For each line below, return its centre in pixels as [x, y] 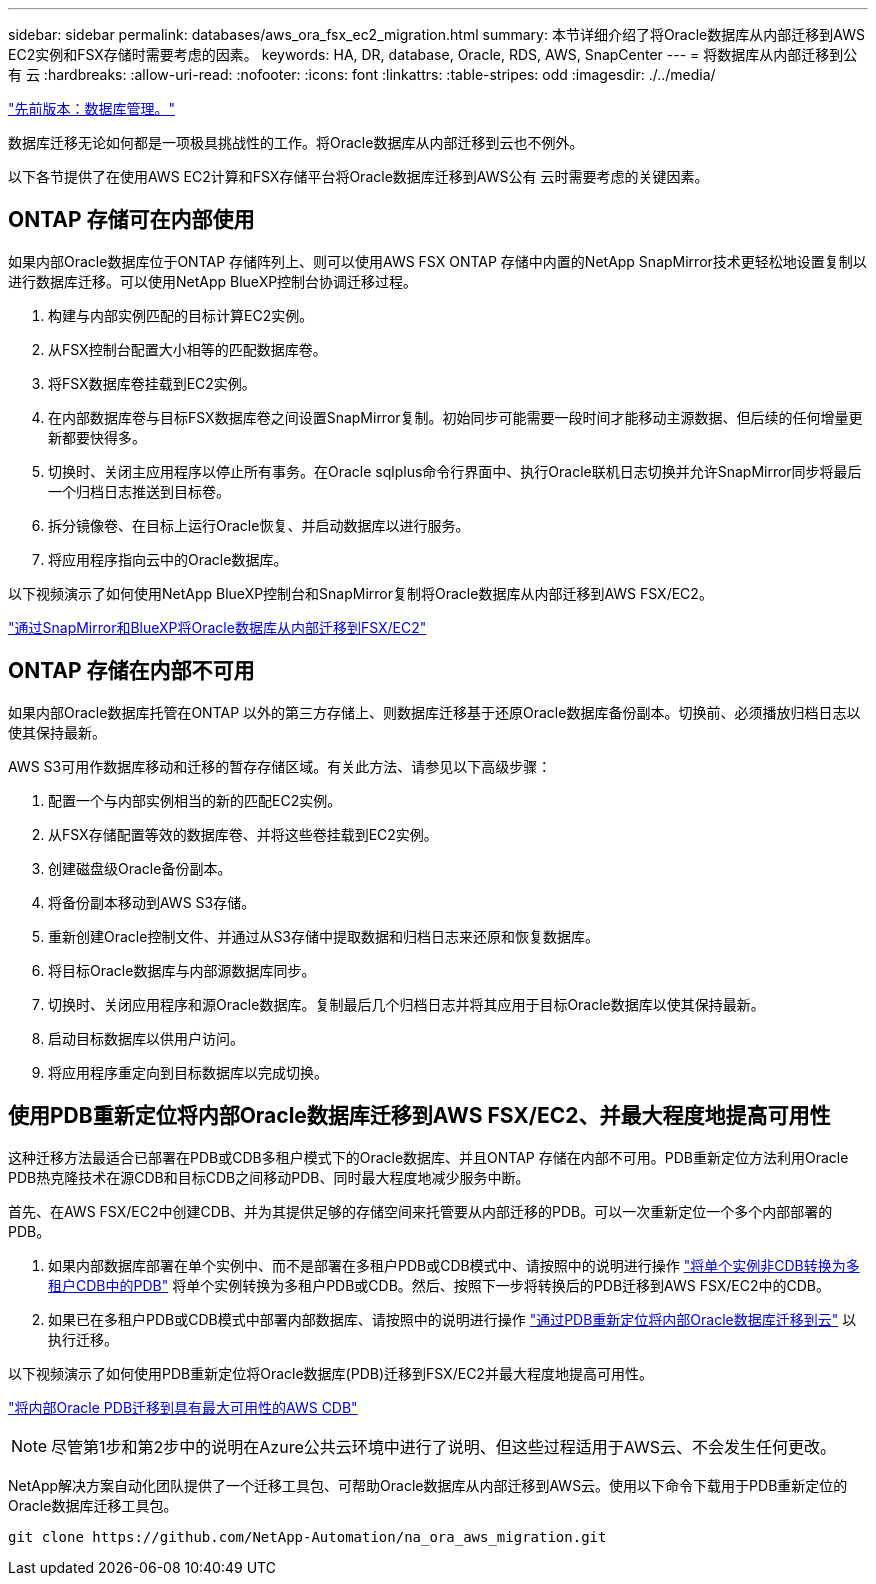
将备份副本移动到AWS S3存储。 [152, 902]
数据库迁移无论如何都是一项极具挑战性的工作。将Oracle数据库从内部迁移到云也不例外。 [296, 142]
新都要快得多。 [97, 437]
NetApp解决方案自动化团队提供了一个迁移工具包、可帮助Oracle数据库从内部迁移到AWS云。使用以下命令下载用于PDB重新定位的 [428, 1485]
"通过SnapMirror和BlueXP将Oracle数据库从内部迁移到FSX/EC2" [217, 627]
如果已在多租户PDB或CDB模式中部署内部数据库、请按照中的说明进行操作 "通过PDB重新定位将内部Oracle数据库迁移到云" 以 [452, 1319]
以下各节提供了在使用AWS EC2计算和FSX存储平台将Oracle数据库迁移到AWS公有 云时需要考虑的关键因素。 [358, 176]
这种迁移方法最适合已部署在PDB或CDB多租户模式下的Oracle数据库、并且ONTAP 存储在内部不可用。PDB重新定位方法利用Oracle [428, 1157]
